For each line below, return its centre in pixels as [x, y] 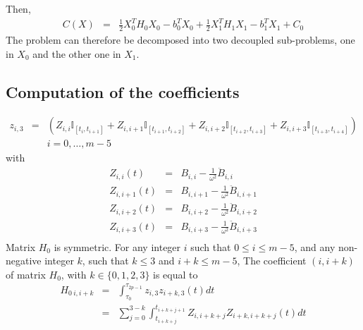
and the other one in [77, 53]
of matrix [26, 274]
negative [24, 261]
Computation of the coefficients [123, 91]
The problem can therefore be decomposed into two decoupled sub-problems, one [180, 39]
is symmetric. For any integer [117, 246]
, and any [315, 246]
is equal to [176, 274]
